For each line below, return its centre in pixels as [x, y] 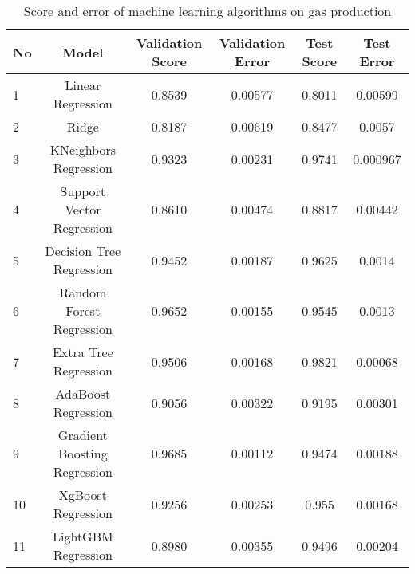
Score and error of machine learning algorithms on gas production [207, 11]
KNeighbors [83, 149]
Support [83, 191]
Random [83, 292]
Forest [83, 311]
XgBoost [83, 495]
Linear [83, 85]
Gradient [83, 435]
